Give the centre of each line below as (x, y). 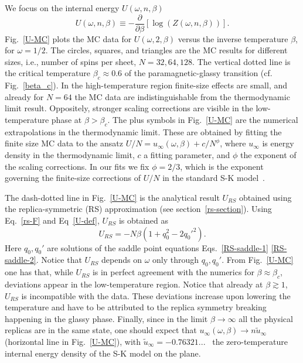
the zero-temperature (250, 341)
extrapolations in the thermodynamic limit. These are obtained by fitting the (143, 131)
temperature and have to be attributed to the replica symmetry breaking (136, 307)
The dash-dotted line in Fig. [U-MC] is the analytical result (112, 197)
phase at (67, 120)
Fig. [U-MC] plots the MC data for (68, 38)
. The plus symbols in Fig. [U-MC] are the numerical (203, 120)
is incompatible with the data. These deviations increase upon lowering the (156, 295)
